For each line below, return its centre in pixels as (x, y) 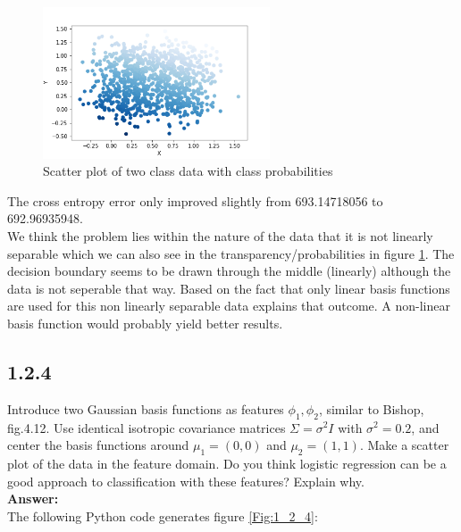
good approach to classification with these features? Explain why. (186, 481)
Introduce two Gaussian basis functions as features (146, 408)
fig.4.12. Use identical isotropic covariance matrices (147, 427)
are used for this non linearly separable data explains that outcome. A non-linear (229, 306)
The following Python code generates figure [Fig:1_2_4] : (163, 515)
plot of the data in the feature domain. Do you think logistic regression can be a (227, 463)
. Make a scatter (404, 445)
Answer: (33, 499)
